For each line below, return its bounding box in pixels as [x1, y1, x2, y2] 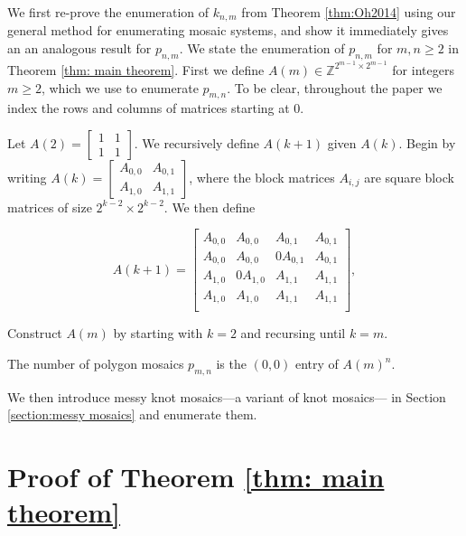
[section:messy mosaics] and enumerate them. [7, 405, 257, 424]
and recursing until [240, 324, 346, 343]
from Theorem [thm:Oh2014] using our [241, 3, 456, 21]
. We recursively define [134, 133, 259, 152]
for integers [392, 60, 454, 79]
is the [216, 354, 247, 373]
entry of [295, 354, 339, 373]
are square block [364, 167, 454, 186]
